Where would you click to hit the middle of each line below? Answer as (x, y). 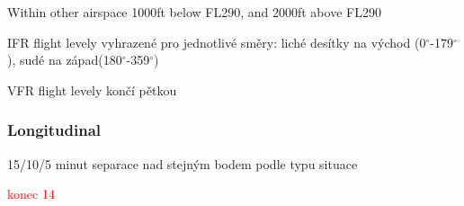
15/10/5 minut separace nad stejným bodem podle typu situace (183, 163)
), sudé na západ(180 (65, 60)
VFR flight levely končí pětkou (92, 90)
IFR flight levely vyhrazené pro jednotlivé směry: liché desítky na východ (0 (217, 42)
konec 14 (31, 194)
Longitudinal (54, 130)
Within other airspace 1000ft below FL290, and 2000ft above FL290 (194, 12)
